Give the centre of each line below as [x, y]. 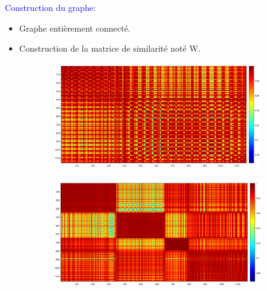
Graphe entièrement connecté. [75, 28]
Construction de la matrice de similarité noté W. [110, 48]
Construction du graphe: [50, 7]
